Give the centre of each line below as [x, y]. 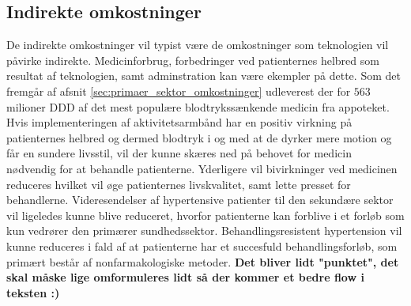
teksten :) [33, 292]
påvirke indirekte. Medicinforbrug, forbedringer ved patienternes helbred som [193, 60]
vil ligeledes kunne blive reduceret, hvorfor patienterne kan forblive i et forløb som [205, 215]
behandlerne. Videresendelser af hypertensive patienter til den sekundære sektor [200, 200]
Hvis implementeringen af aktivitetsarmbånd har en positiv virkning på [179, 122]
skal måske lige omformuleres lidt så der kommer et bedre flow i [185, 277]
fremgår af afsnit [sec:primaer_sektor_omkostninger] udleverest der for [179, 91]
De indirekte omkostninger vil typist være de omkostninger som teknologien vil [198, 45]
